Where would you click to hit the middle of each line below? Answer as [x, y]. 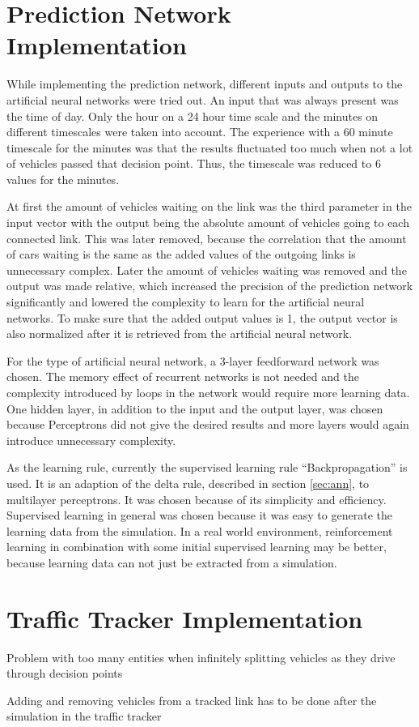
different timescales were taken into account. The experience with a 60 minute [200, 132]
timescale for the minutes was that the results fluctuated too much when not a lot [210, 147]
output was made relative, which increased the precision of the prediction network [210, 286]
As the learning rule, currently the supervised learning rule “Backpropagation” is [207, 467]
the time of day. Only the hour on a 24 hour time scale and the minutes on [193, 115]
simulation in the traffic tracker [84, 716]
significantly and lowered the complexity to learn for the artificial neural [186, 302]
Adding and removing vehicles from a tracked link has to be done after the [192, 700]
